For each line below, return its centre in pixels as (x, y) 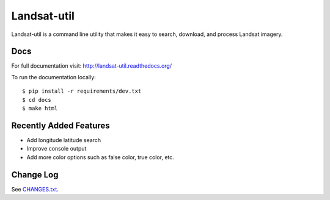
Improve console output (57, 149)
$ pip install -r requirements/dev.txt (82, 91)
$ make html (40, 109)
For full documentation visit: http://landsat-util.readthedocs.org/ (92, 66)
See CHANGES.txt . (35, 189)
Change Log (35, 175)
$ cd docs (37, 100)
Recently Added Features (61, 125)
